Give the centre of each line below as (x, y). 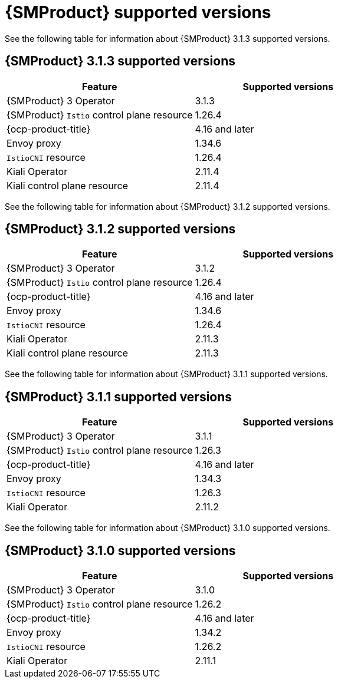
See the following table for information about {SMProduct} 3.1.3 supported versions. (168, 38)
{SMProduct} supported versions (138, 12)
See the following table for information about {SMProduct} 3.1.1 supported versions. (166, 374)
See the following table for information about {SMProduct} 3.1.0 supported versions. (168, 528)
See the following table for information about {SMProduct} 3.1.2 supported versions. (168, 206)
